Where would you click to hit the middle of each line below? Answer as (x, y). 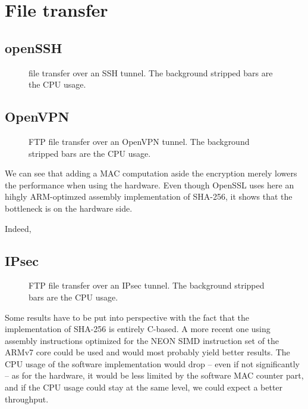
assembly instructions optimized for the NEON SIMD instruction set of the (142, 340)
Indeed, (18, 228)
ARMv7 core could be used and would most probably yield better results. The (147, 352)
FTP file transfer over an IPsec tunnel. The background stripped (147, 285)
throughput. (27, 399)
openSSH (34, 47)
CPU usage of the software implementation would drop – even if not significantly (152, 363)
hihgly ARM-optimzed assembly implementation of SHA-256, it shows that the (149, 196)
